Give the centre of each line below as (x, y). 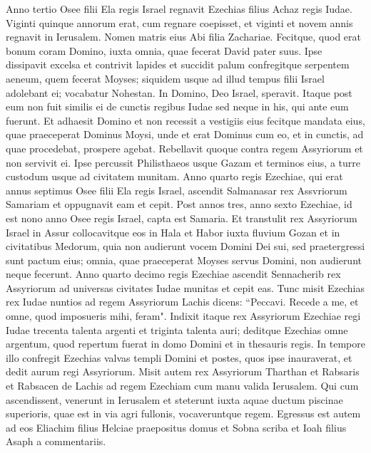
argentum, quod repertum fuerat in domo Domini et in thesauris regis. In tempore (185, 344)
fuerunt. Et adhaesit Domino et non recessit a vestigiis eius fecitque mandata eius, (185, 120)
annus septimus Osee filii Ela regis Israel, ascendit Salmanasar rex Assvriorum (177, 190)
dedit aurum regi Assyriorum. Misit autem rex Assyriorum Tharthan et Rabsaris (183, 371)
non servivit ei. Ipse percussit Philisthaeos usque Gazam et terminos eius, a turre (183, 162)
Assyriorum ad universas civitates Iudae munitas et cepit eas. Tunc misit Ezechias (185, 287)
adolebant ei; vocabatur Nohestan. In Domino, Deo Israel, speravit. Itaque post (179, 92)
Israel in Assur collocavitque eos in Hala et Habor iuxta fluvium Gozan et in (173, 232)
